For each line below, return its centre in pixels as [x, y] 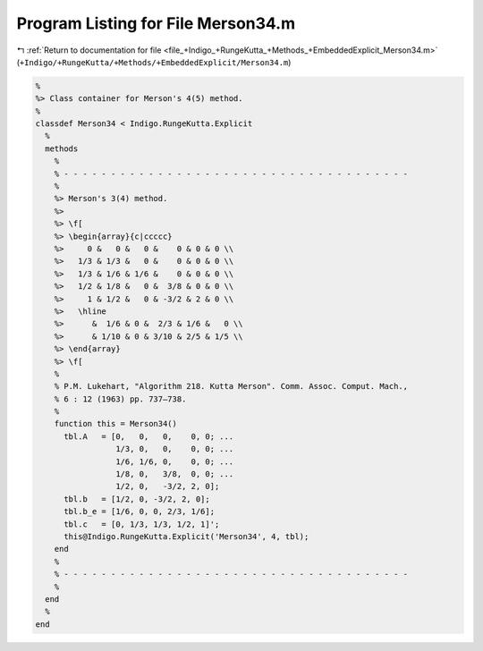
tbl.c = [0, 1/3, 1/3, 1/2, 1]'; [142, 524]
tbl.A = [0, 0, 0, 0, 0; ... [149, 436]
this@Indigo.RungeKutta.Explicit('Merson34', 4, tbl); [186, 536]
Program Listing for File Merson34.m [156, 23]
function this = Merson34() [116, 424]
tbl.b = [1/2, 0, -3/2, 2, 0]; [137, 499]
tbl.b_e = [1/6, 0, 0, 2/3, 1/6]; [139, 511]
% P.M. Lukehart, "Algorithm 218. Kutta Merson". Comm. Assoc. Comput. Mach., [231, 386]
